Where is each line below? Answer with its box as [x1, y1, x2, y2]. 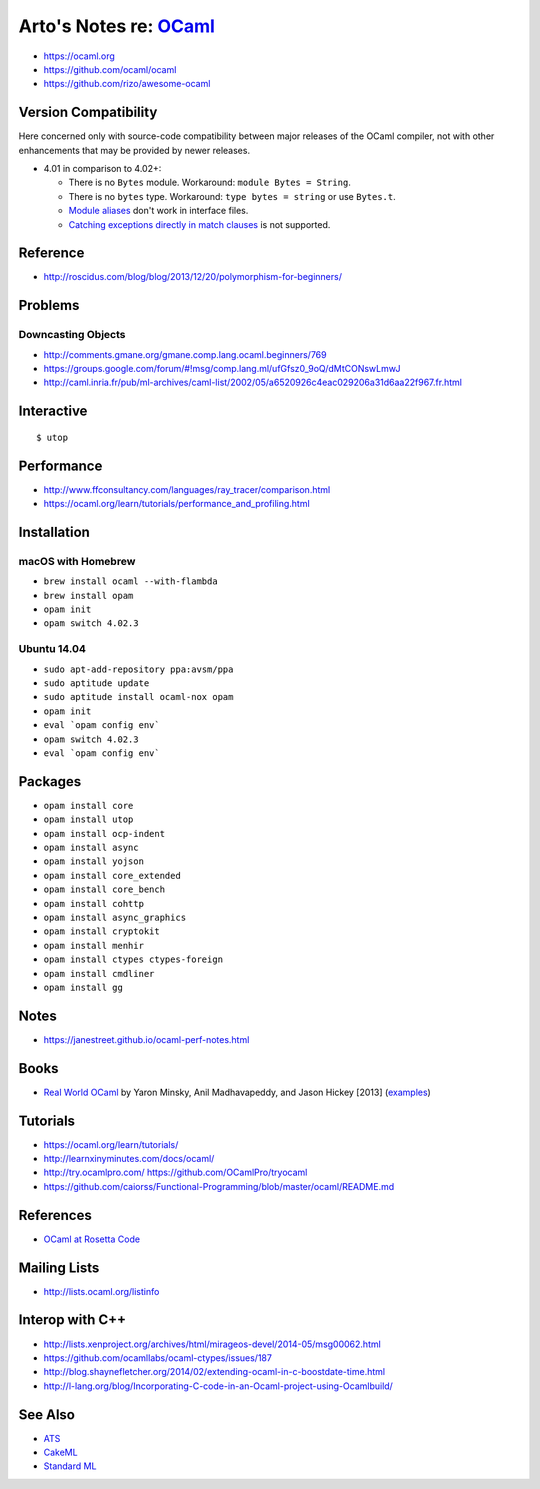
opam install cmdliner [43, 968, 155, 979]
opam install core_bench [43, 884, 165, 895]
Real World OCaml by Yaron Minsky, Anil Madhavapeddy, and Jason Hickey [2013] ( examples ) [43, 1086, 432, 1098]
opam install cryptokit [43, 926, 160, 937]
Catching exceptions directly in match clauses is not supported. [68, 218, 331, 230]
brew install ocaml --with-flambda [43, 576, 219, 587]
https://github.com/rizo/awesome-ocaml [43, 78, 211, 90]
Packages [18, 773, 82, 790]
